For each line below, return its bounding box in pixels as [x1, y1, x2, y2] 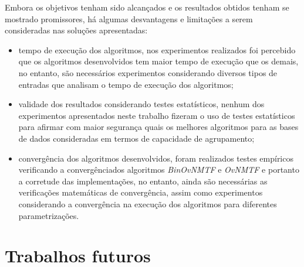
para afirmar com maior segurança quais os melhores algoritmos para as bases [18, 121, 299, 133]
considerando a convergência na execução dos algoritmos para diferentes [18, 197, 277, 210]
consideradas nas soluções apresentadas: [5, 24, 148, 36]
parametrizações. [18, 209, 79, 221]
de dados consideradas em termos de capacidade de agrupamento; [18, 132, 255, 144]
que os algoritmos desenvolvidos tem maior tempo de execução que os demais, [18, 55, 299, 67]
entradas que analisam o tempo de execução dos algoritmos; [18, 78, 234, 90]
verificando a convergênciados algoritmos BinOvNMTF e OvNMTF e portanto [18, 163, 299, 176]
